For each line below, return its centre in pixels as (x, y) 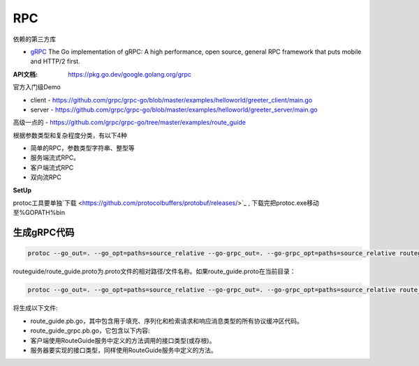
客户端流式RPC (52, 167)
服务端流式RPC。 (55, 158)
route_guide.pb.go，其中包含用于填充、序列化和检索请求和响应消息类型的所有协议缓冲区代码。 (167, 321)
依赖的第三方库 (34, 39)
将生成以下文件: (36, 308)
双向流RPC (46, 177)
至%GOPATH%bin (39, 213)
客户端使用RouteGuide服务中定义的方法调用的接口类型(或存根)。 (123, 340)
